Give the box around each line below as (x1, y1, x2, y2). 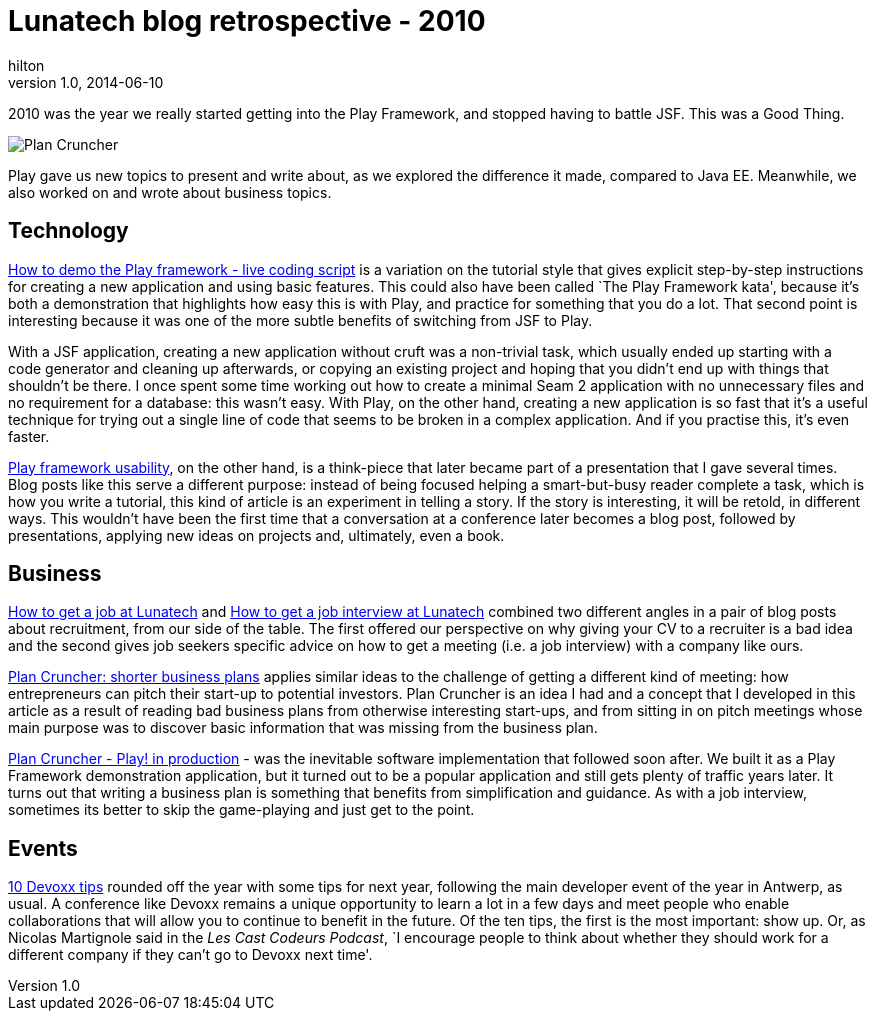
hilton (8, 56, 45, 74)
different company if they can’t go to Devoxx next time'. (8, 946, 373, 964)
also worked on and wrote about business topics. (8, 183, 332, 201)
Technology (8, 218, 129, 244)
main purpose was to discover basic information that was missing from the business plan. (8, 719, 598, 737)
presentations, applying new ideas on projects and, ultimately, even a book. (8, 526, 505, 544)
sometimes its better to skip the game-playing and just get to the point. (8, 801, 475, 819)
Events (8, 835, 78, 861)
